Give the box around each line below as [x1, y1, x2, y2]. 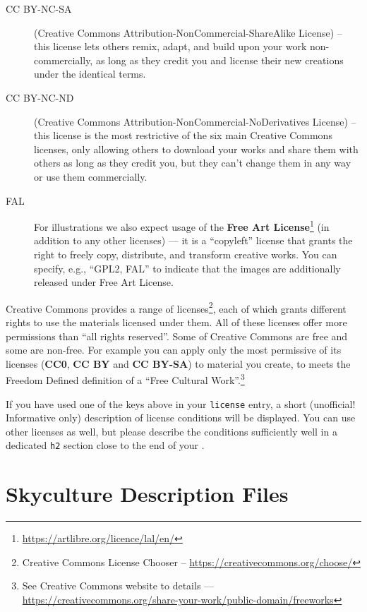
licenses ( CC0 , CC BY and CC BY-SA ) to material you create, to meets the [6, 356, 351, 371]
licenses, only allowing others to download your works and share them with [34, 141, 359, 156]
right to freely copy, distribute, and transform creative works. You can [34, 246, 337, 261]
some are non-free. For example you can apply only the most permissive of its [6, 342, 342, 357]
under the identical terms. [34, 66, 146, 81]
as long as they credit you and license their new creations [95, 52, 344, 67]
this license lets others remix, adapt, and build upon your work [34, 39, 307, 54]
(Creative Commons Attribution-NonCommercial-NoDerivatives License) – [34, 114, 356, 128]
